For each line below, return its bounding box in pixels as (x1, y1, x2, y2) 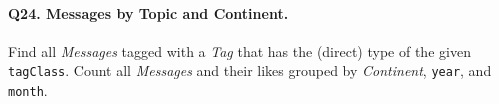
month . (8, 80, 48, 101)
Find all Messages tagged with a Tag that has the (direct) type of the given (8, 40, 471, 61)
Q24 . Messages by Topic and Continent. (8, 2, 289, 23)
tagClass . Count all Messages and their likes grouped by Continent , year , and (8, 60, 492, 81)
